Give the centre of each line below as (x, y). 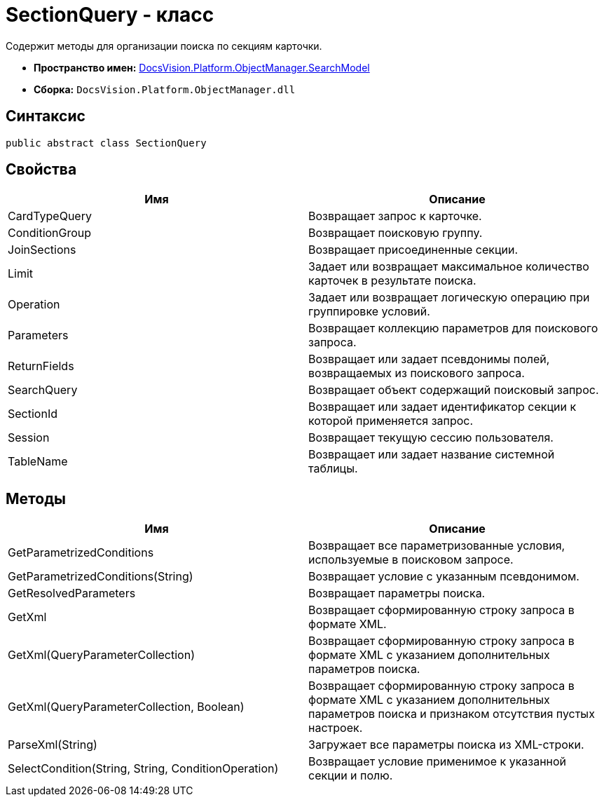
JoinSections (42, 250)
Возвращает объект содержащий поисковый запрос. (454, 390)
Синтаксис (46, 116)
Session (29, 438)
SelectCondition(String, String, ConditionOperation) (143, 769)
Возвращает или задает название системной (432, 455)
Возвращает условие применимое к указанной (438, 762)
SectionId (33, 414)
